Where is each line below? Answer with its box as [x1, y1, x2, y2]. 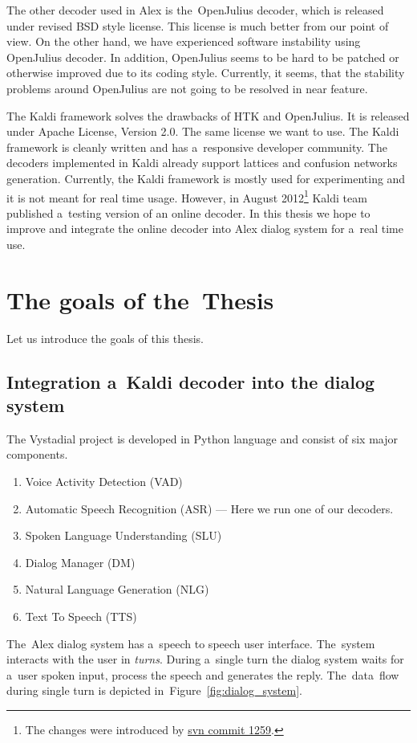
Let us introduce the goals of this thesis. [6, 329, 204, 346]
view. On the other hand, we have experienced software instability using [6, 33, 361, 50]
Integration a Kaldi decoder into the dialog [6, 369, 375, 394]
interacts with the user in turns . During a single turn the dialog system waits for [6, 651, 404, 667]
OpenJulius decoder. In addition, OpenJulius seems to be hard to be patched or [6, 48, 399, 65]
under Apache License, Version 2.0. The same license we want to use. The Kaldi [6, 123, 399, 140]
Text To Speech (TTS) [25, 608, 137, 625]
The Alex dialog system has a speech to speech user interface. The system [6, 635, 375, 651]
